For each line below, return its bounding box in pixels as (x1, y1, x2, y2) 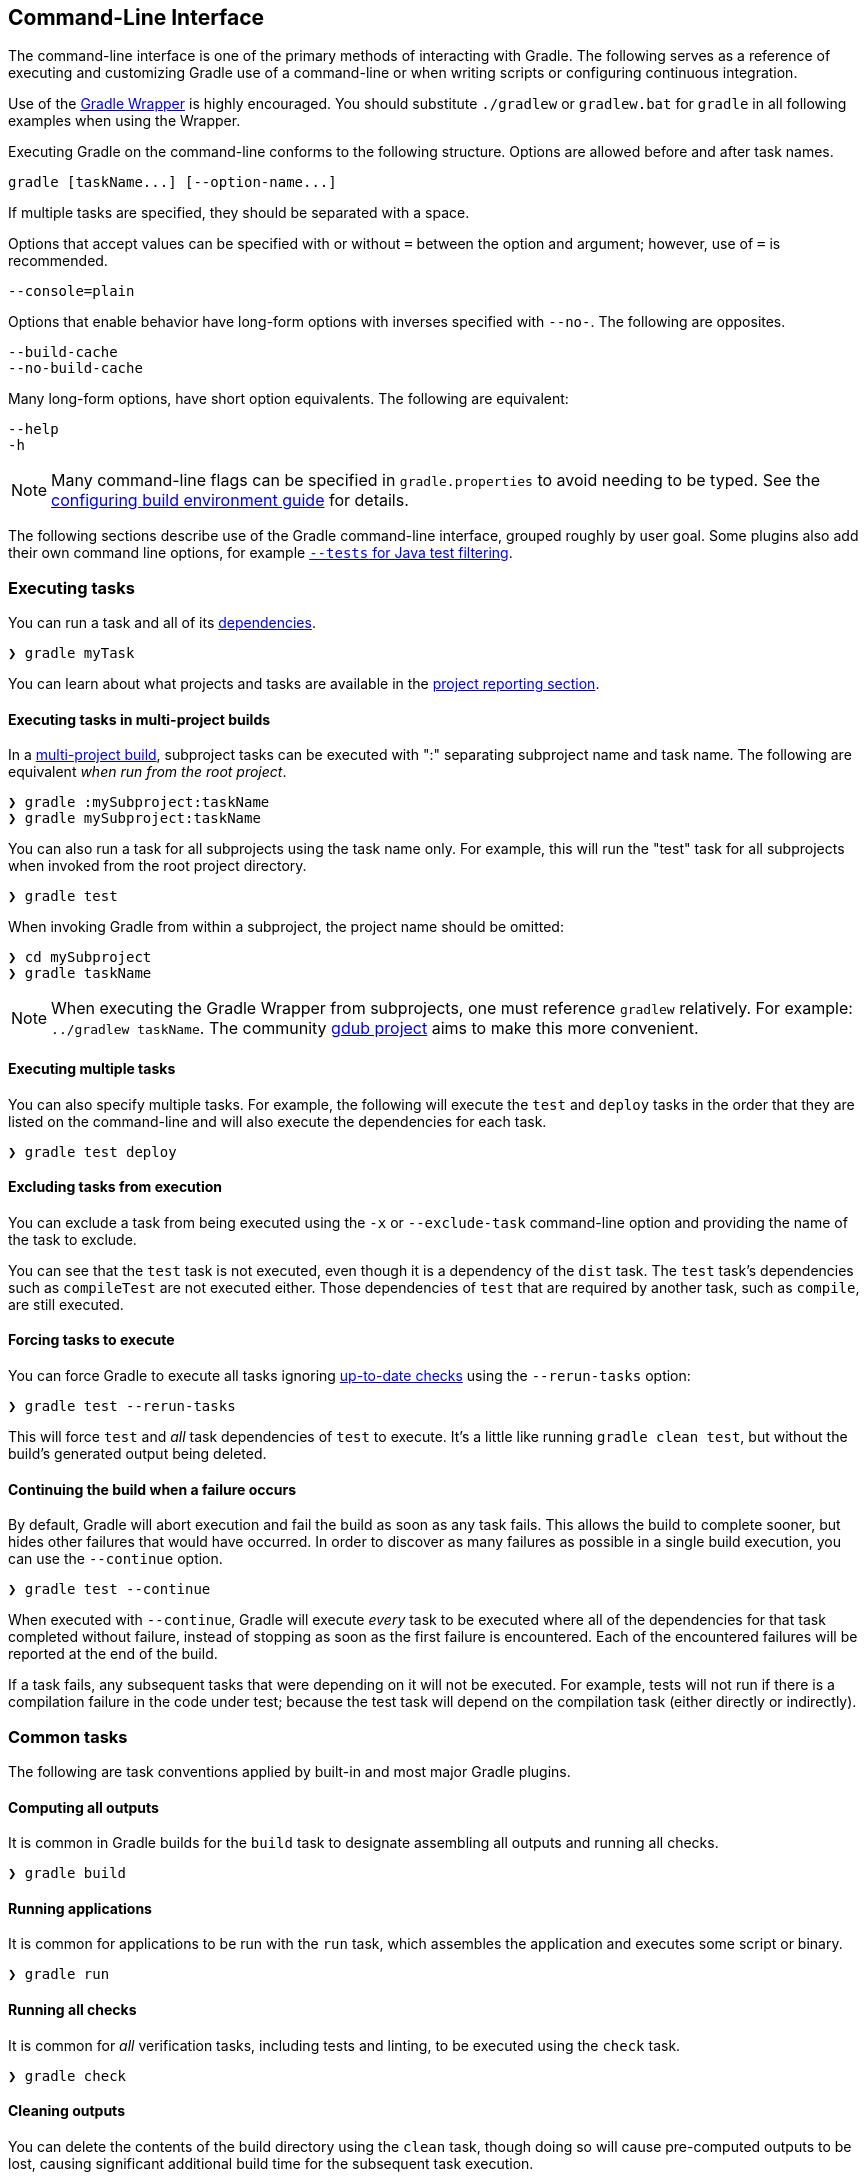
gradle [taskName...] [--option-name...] (8, 174, 337, 191)
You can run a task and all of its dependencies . (8, 614, 316, 632)
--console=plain (8, 283, 135, 300)
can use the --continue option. (8, 1550, 223, 1568)
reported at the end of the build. (8, 1645, 218, 1663)
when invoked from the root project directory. (8, 857, 307, 875)
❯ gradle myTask (8, 645, 135, 662)
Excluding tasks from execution (8, 1178, 223, 1196)
